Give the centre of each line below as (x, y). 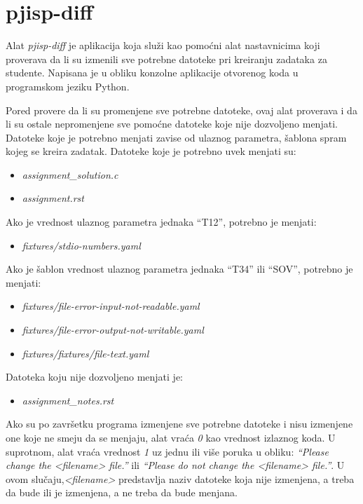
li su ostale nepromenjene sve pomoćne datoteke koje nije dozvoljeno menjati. (172, 124)
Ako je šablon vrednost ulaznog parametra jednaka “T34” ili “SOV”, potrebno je (179, 269)
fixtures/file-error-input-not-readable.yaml (111, 306)
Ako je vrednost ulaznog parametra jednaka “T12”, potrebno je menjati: (161, 222)
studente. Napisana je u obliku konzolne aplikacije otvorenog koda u (152, 73)
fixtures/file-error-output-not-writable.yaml (113, 330)
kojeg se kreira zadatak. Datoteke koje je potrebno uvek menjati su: (151, 151)
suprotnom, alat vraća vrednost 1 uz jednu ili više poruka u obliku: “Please (167, 451)
